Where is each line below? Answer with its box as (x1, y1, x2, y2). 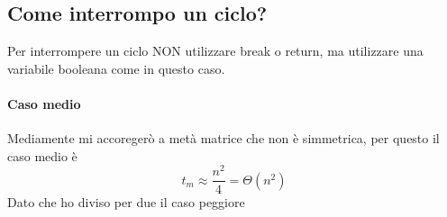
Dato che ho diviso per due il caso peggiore (7, 192, 245, 211)
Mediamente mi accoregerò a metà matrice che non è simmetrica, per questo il (7, 129, 440, 148)
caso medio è (7, 146, 78, 165)
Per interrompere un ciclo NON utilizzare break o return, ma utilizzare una (7, 41, 424, 60)
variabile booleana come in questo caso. (7, 59, 225, 77)
